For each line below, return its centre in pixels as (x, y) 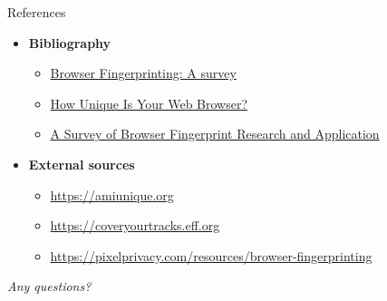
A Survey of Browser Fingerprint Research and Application (215, 134)
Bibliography (70, 42)
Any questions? (49, 286)
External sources (82, 164)
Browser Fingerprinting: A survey (143, 73)
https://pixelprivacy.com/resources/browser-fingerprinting (211, 255)
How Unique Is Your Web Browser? (149, 103)
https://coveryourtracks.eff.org (135, 225)
